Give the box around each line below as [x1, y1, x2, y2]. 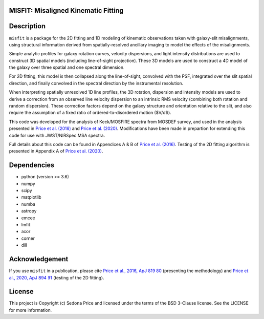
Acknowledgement [9, 255, 68, 263]
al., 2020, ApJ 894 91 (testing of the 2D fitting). [9, 275, 105, 280]
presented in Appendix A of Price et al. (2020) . [9, 148, 103, 154]
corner [21, 235, 35, 241]
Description [9, 22, 46, 30]
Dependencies [9, 161, 55, 170]
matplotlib [21, 194, 42, 200]
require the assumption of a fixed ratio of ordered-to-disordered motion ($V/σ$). [9, 110, 171, 116]
